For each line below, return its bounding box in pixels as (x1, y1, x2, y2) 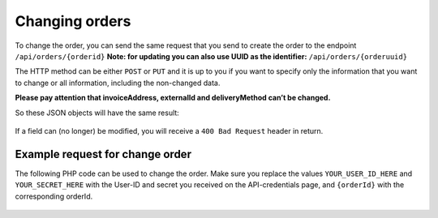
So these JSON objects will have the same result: (15, 108, 180, 118)
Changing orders (15, 12, 131, 30)
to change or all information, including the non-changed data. (15, 78, 221, 88)
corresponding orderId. (15, 191, 93, 201)
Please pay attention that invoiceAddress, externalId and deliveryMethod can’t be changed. (15, 93, 331, 103)
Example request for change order (15, 147, 192, 161)
